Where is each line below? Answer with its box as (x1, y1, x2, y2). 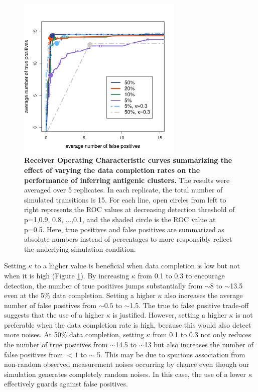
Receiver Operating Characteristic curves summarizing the (24, 155, 232, 165)
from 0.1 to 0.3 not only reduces (153, 329, 251, 340)
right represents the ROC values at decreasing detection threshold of (24, 204, 235, 215)
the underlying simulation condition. (24, 243, 136, 254)
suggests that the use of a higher (4, 310, 104, 320)
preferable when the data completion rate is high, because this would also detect (4, 319, 251, 330)
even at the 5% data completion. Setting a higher (4, 290, 156, 301)
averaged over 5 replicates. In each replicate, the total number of (24, 184, 223, 195)
